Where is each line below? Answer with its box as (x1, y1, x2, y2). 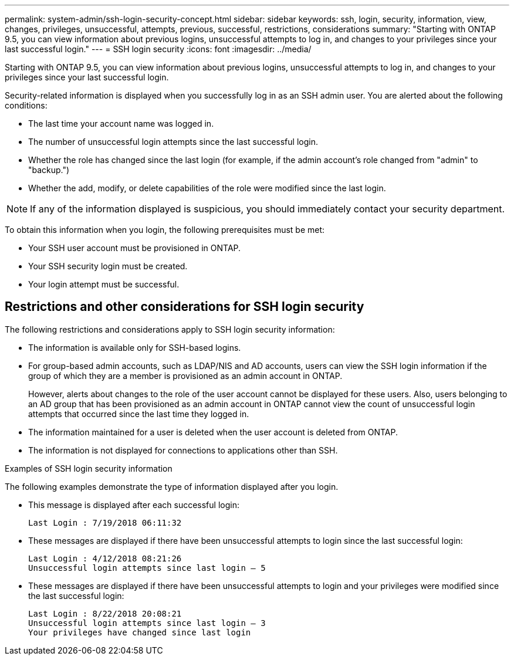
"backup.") (28, 165, 70, 175)
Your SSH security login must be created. (28, 261, 188, 271)
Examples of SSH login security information (5, 463, 173, 473)
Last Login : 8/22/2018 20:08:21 (28, 608, 182, 618)
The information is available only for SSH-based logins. (28, 342, 241, 353)
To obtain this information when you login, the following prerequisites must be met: (5, 225, 325, 235)
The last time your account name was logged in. (28, 119, 214, 128)
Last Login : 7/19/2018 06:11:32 (28, 517, 182, 527)
